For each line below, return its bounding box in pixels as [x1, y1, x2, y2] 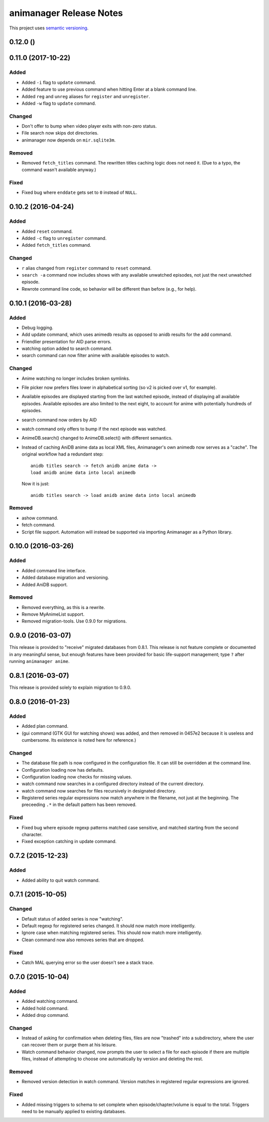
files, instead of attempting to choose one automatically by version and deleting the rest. [21, 1056, 204, 1062]
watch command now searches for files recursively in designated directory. [21, 788, 176, 794]
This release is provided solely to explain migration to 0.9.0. [9, 684, 132, 690]
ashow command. [21, 515, 58, 521]
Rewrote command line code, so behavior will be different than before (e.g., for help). [21, 286, 197, 292]
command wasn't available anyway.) [21, 167, 97, 173]
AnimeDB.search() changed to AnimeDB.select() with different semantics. [21, 435, 173, 441]
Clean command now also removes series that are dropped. [21, 937, 144, 943]
